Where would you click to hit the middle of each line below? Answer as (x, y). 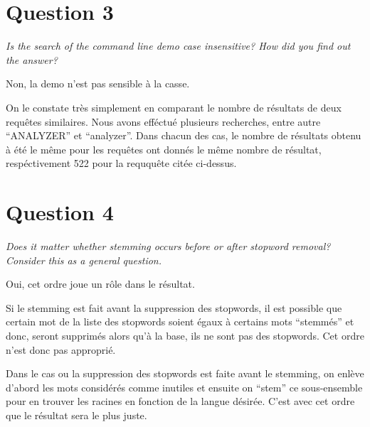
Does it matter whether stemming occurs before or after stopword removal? (168, 246)
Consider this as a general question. (84, 260)
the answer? (32, 59)
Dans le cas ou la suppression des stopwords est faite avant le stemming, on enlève (185, 373)
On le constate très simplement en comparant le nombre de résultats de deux (174, 107)
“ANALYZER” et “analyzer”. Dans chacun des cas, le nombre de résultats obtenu (184, 135)
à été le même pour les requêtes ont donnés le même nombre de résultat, (164, 149)
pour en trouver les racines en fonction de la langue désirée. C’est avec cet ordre (180, 401)
